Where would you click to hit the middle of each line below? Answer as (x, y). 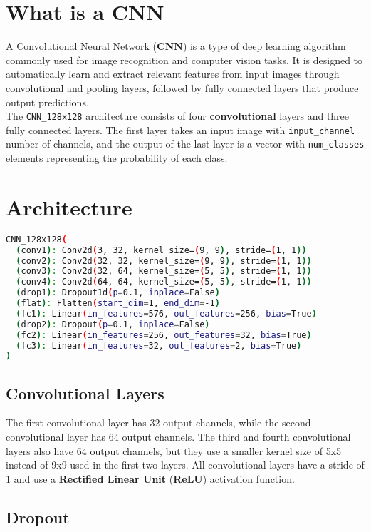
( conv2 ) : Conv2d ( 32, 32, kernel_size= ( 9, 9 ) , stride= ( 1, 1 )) (164, 261)
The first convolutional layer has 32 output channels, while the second (158, 423)
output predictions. (47, 102)
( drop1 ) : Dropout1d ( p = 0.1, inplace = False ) (118, 293)
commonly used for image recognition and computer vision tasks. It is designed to (184, 60)
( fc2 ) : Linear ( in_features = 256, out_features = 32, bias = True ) (164, 335)
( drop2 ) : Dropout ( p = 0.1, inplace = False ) (113, 324)
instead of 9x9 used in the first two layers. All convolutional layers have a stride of (185, 465)
